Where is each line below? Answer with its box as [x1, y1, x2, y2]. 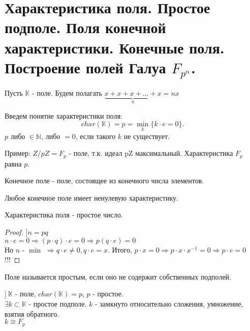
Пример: [5, 148, 30, 158]
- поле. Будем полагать [32, 88, 102, 98]
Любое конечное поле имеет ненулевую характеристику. [5, 192, 178, 203]
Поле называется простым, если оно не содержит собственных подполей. [5, 271, 231, 282]
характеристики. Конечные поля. [5, 37, 225, 58]
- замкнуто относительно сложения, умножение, [95, 298, 243, 309]
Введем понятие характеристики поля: [5, 110, 122, 121]
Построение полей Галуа [5, 57, 166, 77]
